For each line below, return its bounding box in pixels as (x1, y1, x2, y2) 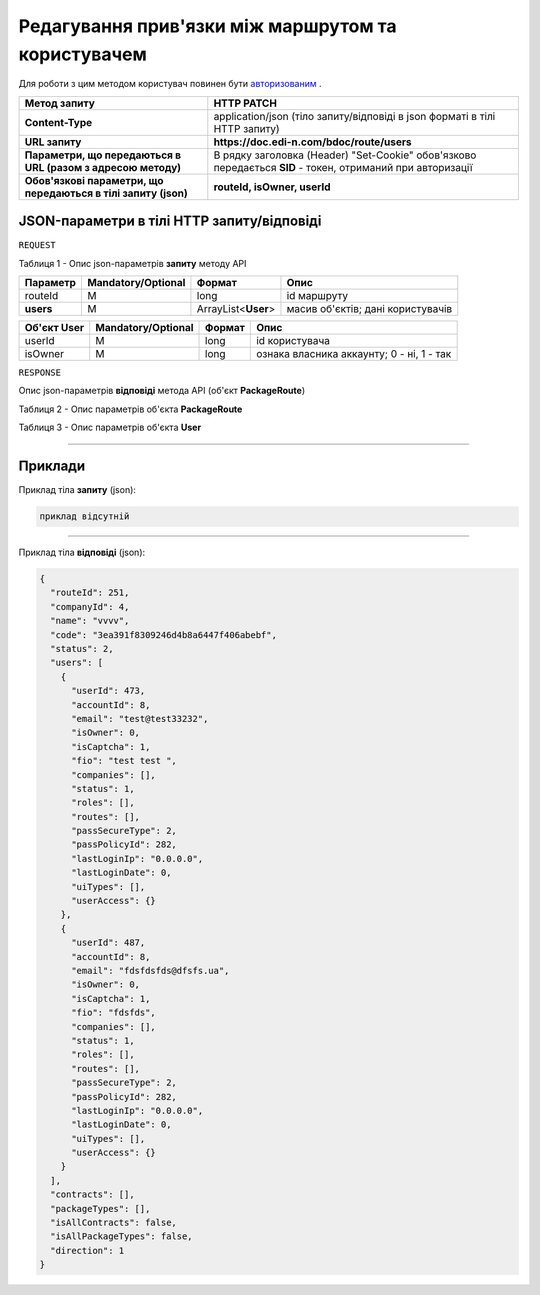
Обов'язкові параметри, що (24, 173, 164, 187)
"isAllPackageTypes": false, (50, 1231, 194, 1242)
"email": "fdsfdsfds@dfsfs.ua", (71, 965, 230, 976)
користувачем (18, 43, 147, 65)
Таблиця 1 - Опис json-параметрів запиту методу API (18, 257, 247, 269)
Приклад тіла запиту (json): (18, 484, 137, 496)
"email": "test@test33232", (71, 713, 209, 724)
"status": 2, (50, 643, 114, 655)
